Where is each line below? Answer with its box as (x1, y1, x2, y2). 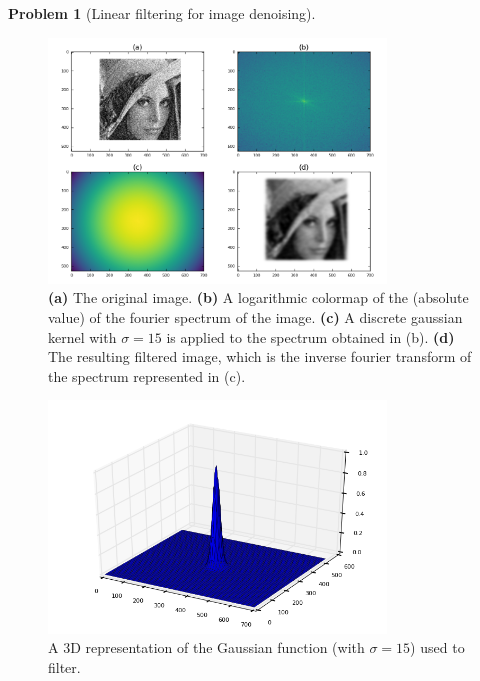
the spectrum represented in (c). (48, 365, 246, 386)
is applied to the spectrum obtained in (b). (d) (166, 326, 455, 347)
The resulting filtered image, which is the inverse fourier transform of (48, 346, 472, 367)
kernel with (48, 326, 117, 347)
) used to (410, 637, 465, 658)
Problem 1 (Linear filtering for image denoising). (8, 3, 316, 23)
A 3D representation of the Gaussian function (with (48, 637, 365, 658)
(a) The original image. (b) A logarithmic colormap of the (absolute (48, 287, 469, 308)
